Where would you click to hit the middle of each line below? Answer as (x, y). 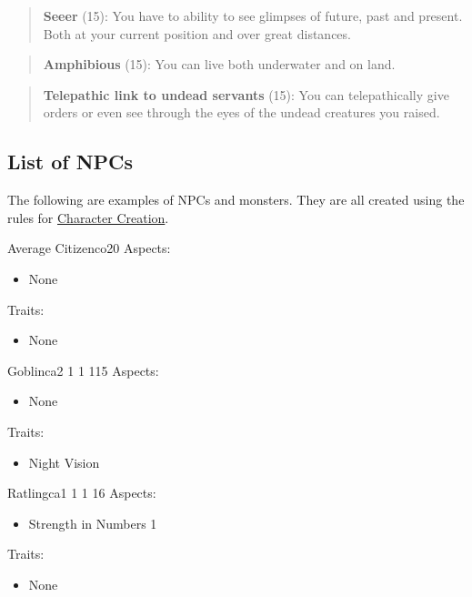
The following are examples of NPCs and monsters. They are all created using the (236, 200)
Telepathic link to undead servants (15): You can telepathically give (246, 94)
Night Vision (64, 462)
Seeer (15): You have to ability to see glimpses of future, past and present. (253, 15)
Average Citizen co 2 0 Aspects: (89, 248)
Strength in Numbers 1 (93, 523)
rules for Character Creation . (88, 217)
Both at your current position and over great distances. (197, 33)
